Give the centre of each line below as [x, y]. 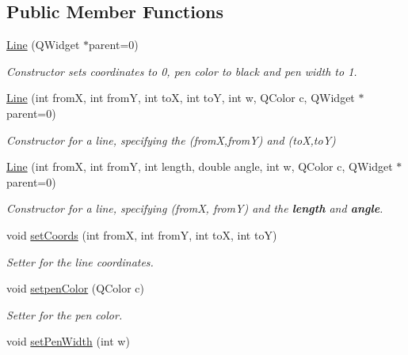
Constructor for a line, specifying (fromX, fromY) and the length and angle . [195, 208]
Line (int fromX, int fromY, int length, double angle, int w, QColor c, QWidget [200, 166]
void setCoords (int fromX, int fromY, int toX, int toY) [142, 234]
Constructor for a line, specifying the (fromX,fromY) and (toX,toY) [171, 140]
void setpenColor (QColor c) [75, 288]
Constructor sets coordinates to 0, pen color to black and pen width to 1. [182, 71]
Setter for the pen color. [65, 314]
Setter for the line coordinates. [80, 261]
